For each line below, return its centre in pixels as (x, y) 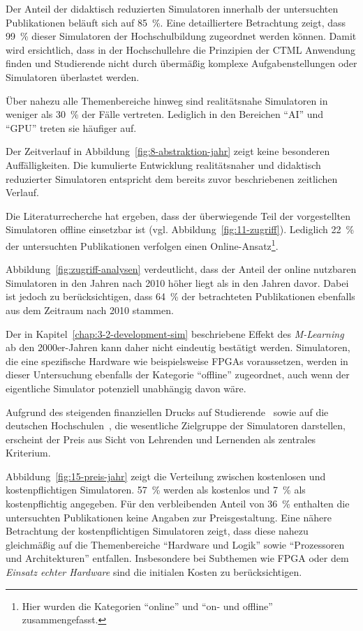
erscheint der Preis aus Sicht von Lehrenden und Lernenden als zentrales (161, 439)
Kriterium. (28, 453)
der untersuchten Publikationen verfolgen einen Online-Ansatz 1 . (142, 244)
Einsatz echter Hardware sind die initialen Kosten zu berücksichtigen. (154, 572)
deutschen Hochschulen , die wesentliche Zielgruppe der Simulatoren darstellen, (176, 425)
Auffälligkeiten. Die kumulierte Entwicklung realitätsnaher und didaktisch (163, 164)
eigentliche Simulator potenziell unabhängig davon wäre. (126, 388)
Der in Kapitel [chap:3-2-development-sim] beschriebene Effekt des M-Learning (175, 333)
